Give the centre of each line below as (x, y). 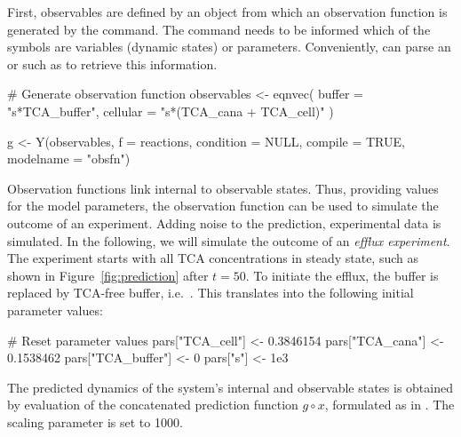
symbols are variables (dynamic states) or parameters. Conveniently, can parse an (229, 47)
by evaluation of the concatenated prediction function (153, 405)
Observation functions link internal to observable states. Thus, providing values (223, 188)
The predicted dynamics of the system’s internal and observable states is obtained (230, 387)
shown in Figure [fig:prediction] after (108, 275)
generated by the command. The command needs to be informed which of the (219, 29)
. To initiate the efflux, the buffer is (342, 275)
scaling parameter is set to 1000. (95, 421)
